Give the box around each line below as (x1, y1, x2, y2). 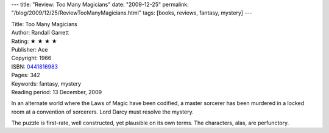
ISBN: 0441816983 (11, 63, 58, 70)
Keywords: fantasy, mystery (11, 80, 82, 87)
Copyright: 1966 (11, 55, 52, 62)
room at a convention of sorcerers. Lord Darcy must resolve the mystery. (11, 108, 194, 115)
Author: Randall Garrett (11, 29, 69, 36)
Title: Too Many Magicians (11, 20, 77, 27)
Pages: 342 (11, 72, 41, 79)
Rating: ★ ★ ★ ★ (11, 37, 57, 45)
